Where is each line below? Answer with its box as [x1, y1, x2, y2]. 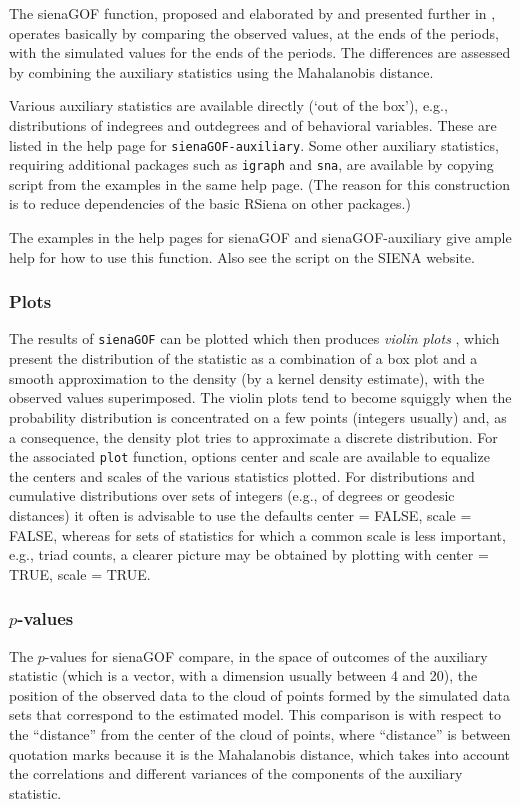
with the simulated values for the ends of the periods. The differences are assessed [9, 42, 511, 63]
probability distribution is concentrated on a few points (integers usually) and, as [9, 406, 507, 427]
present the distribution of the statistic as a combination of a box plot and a [9, 348, 478, 369]
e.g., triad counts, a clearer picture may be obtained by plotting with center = [9, 544, 489, 565]
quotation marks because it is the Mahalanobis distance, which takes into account [9, 743, 510, 764]
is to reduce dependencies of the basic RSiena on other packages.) [9, 193, 411, 214]
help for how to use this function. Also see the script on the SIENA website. [9, 246, 475, 267]
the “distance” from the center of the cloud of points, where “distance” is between [9, 723, 511, 744]
